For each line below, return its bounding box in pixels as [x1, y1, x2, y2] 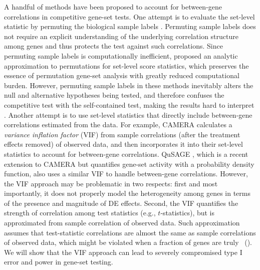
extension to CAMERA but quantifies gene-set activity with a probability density [4, 158, 254, 169]
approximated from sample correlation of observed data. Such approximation [4, 217, 240, 228]
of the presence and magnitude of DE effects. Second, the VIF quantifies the [4, 197, 238, 208]
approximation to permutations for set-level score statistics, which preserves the [4, 60, 249, 71]
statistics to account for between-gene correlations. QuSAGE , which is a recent [4, 148, 248, 159]
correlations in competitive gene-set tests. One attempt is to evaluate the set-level [4, 11, 255, 22]
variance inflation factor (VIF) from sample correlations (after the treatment [4, 129, 240, 139]
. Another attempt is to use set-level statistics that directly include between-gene [4, 109, 252, 120]
